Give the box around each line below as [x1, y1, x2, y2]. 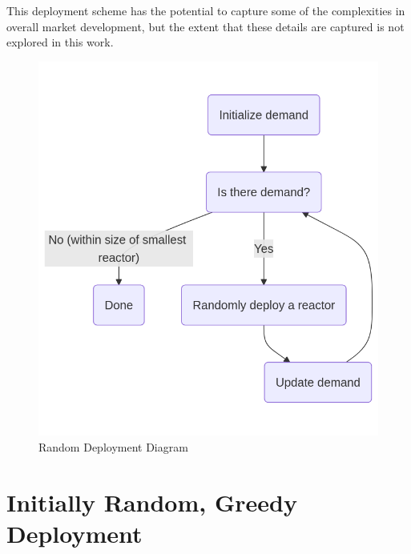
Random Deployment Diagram [38, 438, 188, 455]
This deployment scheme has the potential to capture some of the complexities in [6, 2, 405, 18]
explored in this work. [6, 34, 114, 50]
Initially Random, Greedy [6, 485, 297, 518]
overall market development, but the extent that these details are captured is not [6, 18, 405, 34]
